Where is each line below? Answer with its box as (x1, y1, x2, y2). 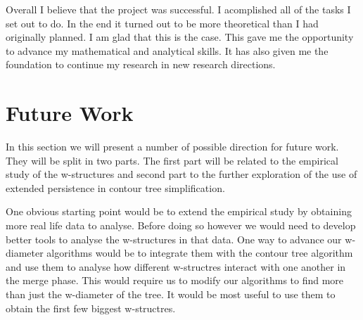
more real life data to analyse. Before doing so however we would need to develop (6, 218, 356, 233)
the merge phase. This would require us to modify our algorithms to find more (6, 273, 344, 288)
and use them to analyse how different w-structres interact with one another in (6, 259, 346, 274)
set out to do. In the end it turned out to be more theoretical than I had (6, 15, 319, 30)
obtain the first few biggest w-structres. (6, 300, 176, 315)
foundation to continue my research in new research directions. (6, 57, 276, 72)
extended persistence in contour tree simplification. (6, 180, 225, 195)
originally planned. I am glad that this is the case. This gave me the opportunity (6, 30, 354, 44)
